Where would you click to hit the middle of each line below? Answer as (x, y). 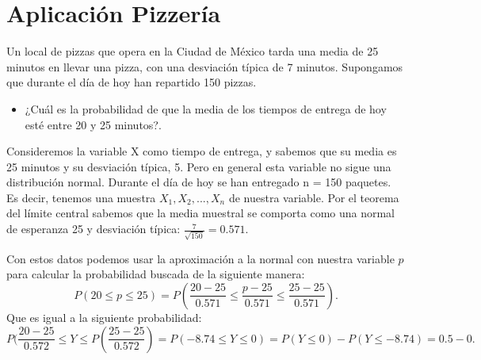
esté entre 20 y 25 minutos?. (93, 124)
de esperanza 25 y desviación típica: (94, 229)
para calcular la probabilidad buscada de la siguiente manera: (156, 274)
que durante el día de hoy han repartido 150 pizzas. (132, 82)
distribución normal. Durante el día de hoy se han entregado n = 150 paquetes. (199, 182)
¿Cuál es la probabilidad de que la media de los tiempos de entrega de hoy (206, 108)
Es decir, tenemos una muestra (81, 197)
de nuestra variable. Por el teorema (314, 197)
